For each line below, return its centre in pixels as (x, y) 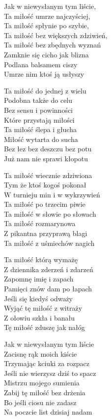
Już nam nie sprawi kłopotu (46, 158)
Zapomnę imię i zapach (39, 279)
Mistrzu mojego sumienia (42, 383)
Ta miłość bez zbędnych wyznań (53, 45)
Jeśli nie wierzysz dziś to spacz (50, 373)
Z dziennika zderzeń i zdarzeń (49, 269)
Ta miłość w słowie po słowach (50, 213)
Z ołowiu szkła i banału (40, 317)
